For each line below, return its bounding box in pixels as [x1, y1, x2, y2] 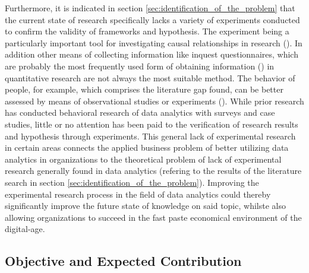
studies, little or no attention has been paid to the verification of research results [5, 118, 298, 130]
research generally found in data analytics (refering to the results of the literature [5, 164, 302, 177]
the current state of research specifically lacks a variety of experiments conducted [5, 13, 300, 26]
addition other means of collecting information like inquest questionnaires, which [5, 48, 298, 61]
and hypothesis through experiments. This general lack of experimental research [5, 129, 296, 142]
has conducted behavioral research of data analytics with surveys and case [5, 106, 275, 119]
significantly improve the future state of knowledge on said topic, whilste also [5, 199, 286, 212]
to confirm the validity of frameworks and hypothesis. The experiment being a [5, 25, 289, 37]
